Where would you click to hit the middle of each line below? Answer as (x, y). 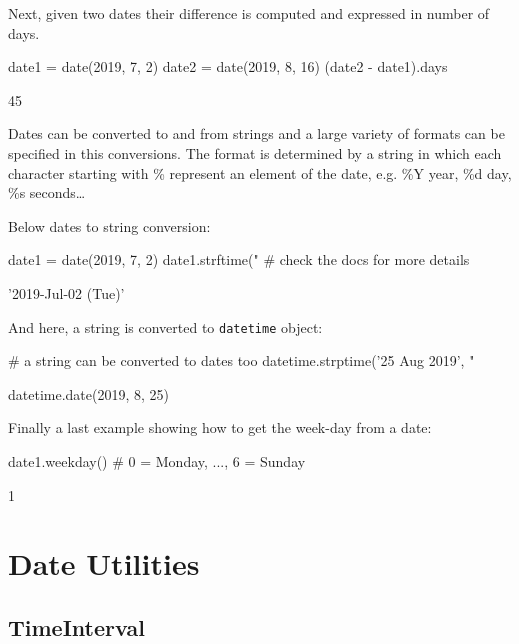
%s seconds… (47, 192)
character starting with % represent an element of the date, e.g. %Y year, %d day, (260, 172)
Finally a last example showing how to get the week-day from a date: (220, 427)
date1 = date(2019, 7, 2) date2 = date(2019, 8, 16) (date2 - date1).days (228, 66)
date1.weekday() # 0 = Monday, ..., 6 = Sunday (157, 460)
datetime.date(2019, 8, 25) (88, 393)
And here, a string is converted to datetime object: (165, 326)
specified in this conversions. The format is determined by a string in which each (255, 152)
